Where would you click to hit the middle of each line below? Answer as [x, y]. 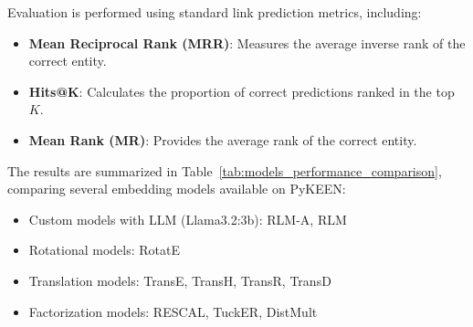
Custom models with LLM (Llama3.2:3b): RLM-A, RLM [188, 219]
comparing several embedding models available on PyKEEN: [177, 189]
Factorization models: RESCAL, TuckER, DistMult [173, 311]
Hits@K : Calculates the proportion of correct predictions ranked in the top [242, 91]
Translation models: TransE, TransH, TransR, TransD [180, 280]
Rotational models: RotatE [104, 250]
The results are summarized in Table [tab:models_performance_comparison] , [225, 170]
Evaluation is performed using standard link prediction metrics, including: [215, 12]
